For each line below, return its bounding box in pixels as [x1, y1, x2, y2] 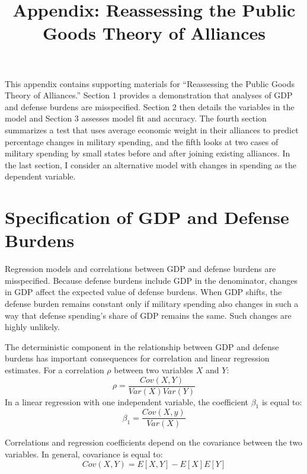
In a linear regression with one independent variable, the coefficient [5, 395, 248, 408]
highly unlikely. [5, 321, 60, 333]
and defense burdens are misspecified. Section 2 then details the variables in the [5, 100, 295, 113]
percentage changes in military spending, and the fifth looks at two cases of [5, 135, 279, 148]
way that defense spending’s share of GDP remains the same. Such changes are [5, 309, 292, 321]
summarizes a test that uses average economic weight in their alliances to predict [5, 123, 299, 136]
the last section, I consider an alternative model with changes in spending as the [5, 158, 297, 171]
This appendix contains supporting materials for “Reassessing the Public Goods [5, 77, 295, 89]
